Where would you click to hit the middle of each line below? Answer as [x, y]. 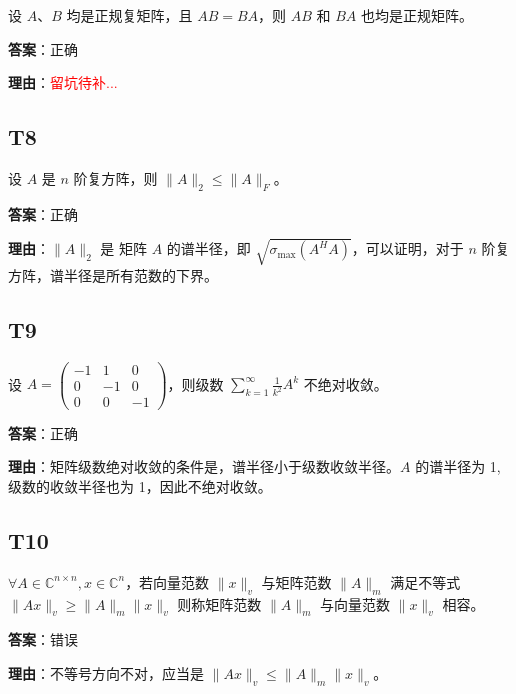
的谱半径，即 [208, 248]
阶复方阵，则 [115, 177]
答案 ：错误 [43, 639]
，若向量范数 [167, 581]
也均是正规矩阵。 [417, 15]
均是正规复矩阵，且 [129, 15]
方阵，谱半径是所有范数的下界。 [113, 274]
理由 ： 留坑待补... [63, 82]
